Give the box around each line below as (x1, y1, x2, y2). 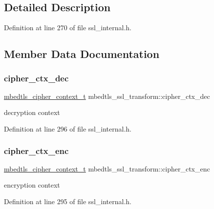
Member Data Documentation (4, 46, 160, 61)
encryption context (4, 180, 60, 190)
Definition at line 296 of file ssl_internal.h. (4, 123, 131, 133)
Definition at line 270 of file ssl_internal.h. (4, 22, 131, 33)
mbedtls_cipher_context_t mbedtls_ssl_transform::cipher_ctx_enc (4, 163, 210, 173)
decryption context (4, 107, 60, 117)
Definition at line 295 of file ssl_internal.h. (4, 196, 131, 206)
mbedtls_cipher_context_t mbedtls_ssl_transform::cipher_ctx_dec (4, 91, 210, 101)
